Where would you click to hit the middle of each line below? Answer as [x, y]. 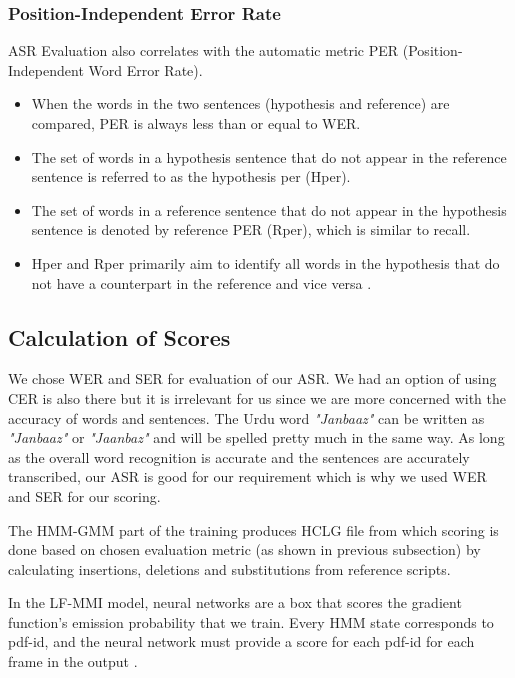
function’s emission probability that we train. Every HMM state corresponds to [251, 621]
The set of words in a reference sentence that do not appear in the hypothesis [269, 209]
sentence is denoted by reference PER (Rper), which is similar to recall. [251, 229]
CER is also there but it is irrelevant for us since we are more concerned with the [257, 397]
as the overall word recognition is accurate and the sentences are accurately [239, 456]
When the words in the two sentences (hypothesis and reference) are [240, 103]
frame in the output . [73, 661]
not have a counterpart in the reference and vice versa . [201, 282]
